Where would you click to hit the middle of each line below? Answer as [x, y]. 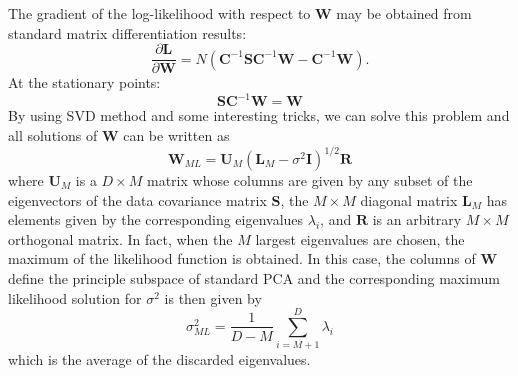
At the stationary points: [84, 82]
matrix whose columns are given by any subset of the [309, 180]
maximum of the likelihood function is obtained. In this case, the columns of [242, 258]
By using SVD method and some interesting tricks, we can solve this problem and [259, 115]
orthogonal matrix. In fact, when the [120, 238]
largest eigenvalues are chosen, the [360, 238]
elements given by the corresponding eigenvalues [156, 219]
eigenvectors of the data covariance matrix [137, 199]
